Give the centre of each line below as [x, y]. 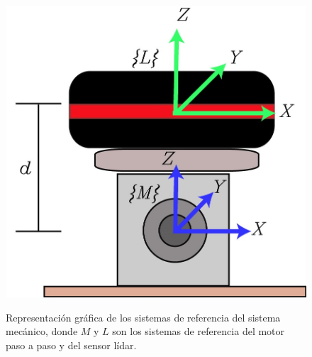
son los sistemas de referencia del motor [199, 331]
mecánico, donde [42, 331]
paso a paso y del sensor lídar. [71, 345]
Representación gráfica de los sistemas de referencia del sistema [143, 317]
